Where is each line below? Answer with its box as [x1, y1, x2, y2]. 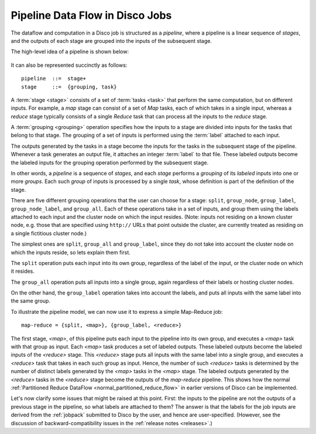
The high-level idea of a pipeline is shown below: [11, 48, 129, 55]
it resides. [11, 267, 35, 275]
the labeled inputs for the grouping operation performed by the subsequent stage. [11, 159, 209, 166]
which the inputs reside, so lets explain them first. [11, 249, 131, 256]
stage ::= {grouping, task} [21, 83, 117, 90]
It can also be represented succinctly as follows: [11, 62, 128, 69]
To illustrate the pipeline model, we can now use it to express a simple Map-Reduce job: [11, 308, 223, 315]
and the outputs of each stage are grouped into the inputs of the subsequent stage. [11, 37, 212, 44]
